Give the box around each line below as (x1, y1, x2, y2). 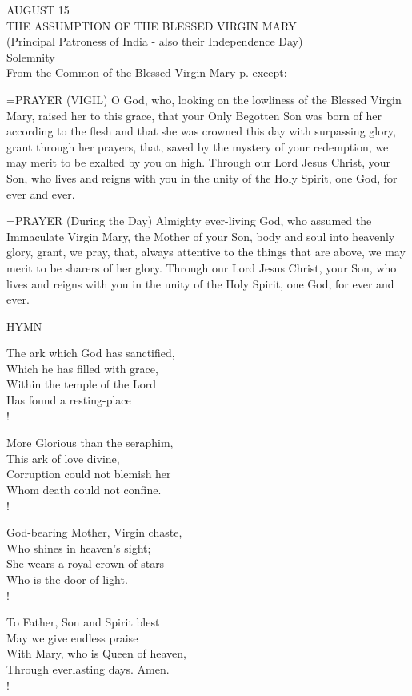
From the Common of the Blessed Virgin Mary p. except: (6, 64, 287, 81)
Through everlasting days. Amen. (6, 660, 170, 677)
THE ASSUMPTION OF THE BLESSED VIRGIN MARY (6, 17, 297, 34)
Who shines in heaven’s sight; (6, 539, 151, 556)
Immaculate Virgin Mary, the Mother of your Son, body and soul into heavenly (6, 227, 395, 244)
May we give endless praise (6, 629, 138, 646)
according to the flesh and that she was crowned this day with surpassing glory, (6, 123, 396, 139)
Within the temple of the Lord (6, 376, 156, 392)
